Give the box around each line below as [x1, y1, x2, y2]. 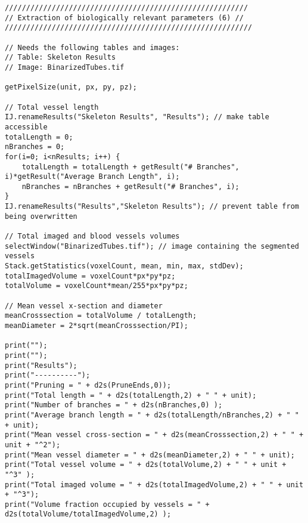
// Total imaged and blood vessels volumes [5, 232, 180, 241]
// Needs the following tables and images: [5, 43, 180, 52]
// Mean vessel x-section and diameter [5, 301, 163, 310]
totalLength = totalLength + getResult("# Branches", [21, 162, 239, 171]
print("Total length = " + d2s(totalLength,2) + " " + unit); [5, 391, 257, 400]
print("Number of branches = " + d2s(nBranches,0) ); [5, 401, 223, 410]
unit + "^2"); [5, 440, 61, 449]
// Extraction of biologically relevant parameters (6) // [5, 13, 244, 22]
